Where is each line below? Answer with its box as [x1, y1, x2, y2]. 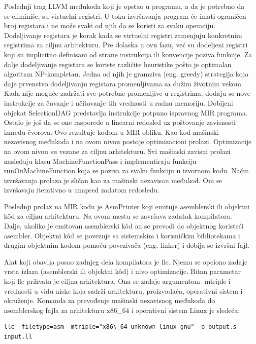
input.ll [4, 333, 32, 340]
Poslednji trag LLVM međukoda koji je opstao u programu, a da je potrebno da [4, 1, 245, 11]
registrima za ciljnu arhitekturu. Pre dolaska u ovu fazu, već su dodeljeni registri [4, 39, 248, 50]
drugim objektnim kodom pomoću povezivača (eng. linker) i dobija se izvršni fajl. [4, 240, 250, 250]
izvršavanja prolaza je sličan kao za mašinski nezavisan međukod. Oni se [4, 175, 223, 185]
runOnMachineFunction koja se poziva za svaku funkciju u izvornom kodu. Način [4, 165, 249, 176]
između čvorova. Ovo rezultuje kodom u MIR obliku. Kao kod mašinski [4, 126, 219, 137]
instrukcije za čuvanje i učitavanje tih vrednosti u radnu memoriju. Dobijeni [4, 97, 233, 108]
